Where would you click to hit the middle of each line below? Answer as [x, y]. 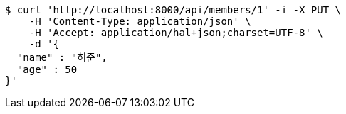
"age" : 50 [47, 69]
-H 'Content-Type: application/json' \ [140, 21]
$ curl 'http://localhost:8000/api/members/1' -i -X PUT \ [173, 10]
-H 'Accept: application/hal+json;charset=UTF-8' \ [176, 33]
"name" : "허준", [62, 57]
